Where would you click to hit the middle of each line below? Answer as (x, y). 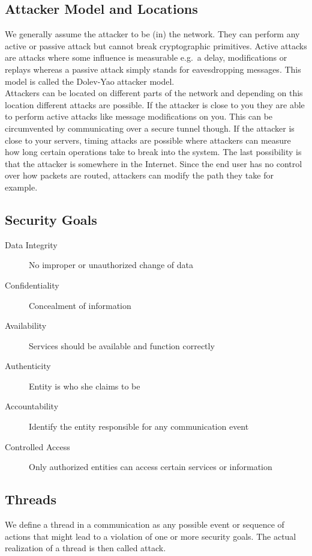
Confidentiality (32, 285)
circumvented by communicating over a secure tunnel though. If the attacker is (150, 128)
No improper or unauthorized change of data (111, 265)
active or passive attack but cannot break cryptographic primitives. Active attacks (156, 45)
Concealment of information (80, 305)
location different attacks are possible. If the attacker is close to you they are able (155, 104)
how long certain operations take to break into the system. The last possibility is (153, 152)
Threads (31, 499)
